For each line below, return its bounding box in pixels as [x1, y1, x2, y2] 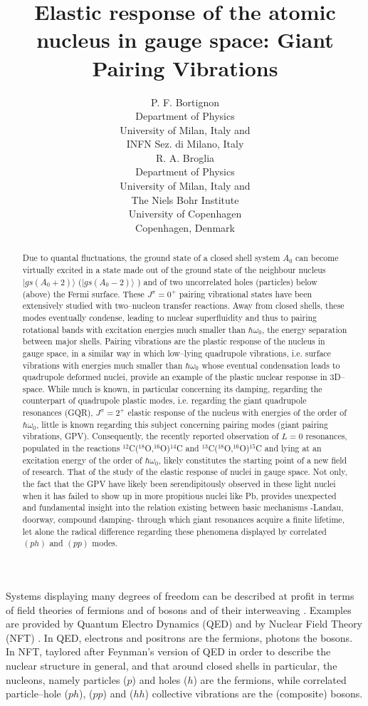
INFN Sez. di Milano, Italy [126, 136, 244, 151]
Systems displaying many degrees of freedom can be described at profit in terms [6, 588, 354, 603]
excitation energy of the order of [22, 454, 142, 466]
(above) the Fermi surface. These [22, 287, 144, 300]
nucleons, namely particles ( [6, 672, 127, 687]
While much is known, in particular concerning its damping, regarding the [47, 382, 322, 394]
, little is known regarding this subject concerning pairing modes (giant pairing [36, 418, 328, 430]
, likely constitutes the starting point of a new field [158, 454, 347, 466]
